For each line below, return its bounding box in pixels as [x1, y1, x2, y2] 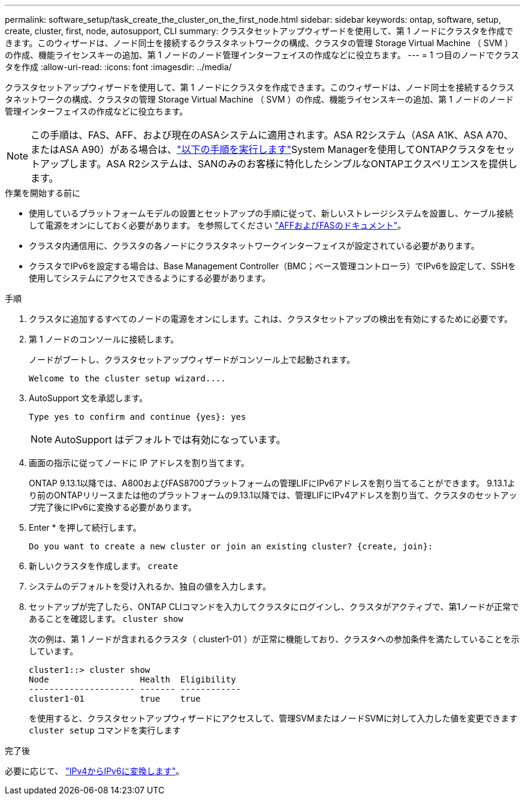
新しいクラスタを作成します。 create [29, 561, 178, 571]
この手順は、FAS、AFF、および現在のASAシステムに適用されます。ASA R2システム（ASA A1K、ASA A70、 [31, 129, 514, 141]
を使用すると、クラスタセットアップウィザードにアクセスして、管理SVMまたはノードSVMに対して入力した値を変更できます [29, 713, 518, 723]
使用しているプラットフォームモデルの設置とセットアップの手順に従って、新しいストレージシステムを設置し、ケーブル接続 [29, 208, 514, 218]
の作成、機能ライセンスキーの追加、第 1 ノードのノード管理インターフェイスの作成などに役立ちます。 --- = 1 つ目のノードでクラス [5, 50, 520, 60]
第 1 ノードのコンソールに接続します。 [29, 334, 179, 344]
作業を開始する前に [5, 188, 80, 198]
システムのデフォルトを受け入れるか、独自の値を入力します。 [29, 581, 271, 591]
